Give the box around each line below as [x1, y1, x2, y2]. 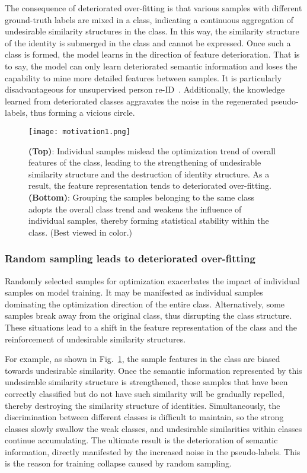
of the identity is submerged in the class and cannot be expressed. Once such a [5, 36, 291, 49]
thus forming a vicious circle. [30, 106, 135, 119]
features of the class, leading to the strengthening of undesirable [28, 156, 261, 169]
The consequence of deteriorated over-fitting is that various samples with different [5, 2, 302, 14]
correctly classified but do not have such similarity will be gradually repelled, [5, 387, 284, 399]
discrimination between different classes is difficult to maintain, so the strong [5, 411, 284, 423]
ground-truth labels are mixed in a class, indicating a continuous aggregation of [5, 13, 294, 26]
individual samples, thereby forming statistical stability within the [28, 214, 269, 227]
